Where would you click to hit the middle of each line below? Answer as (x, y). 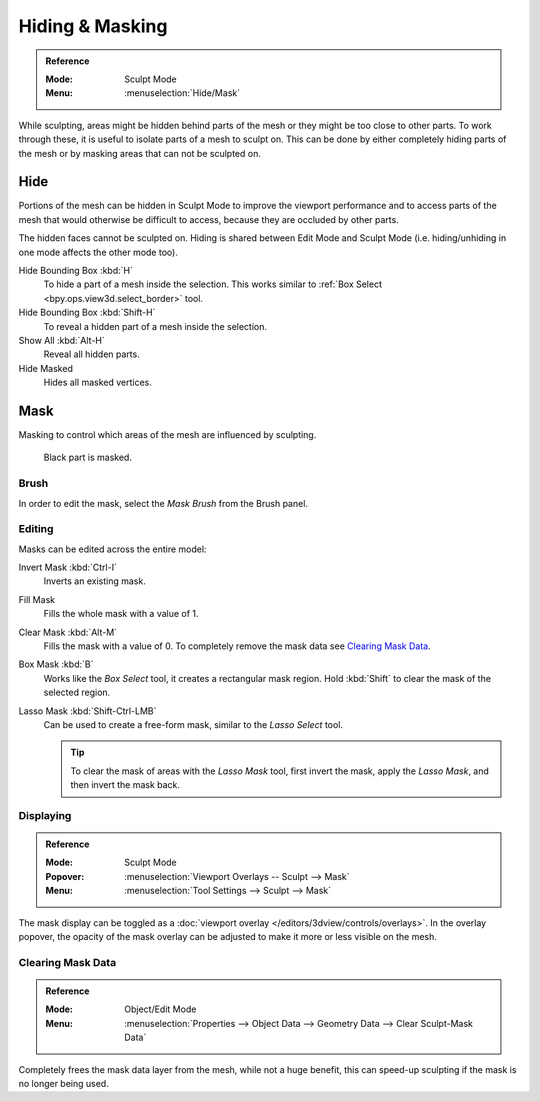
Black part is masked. (87, 457)
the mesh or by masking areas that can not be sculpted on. (140, 153)
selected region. (77, 692)
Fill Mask (36, 599)
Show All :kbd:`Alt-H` (61, 340)
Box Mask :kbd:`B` (56, 664)
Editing (36, 529)
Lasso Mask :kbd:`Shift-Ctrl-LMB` (87, 711)
